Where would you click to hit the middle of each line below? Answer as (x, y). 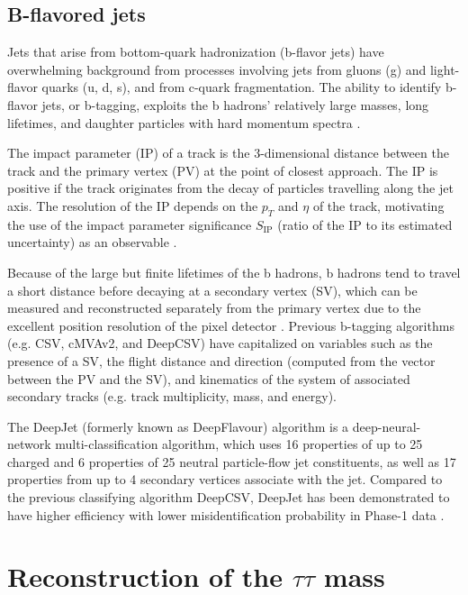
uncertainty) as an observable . (92, 242)
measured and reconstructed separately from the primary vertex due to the (214, 308)
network (29, 444)
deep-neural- (387, 426)
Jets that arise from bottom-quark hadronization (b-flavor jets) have (196, 52)
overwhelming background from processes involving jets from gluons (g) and (217, 69)
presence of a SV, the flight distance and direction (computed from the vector (221, 360)
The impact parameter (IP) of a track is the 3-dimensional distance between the (228, 153)
